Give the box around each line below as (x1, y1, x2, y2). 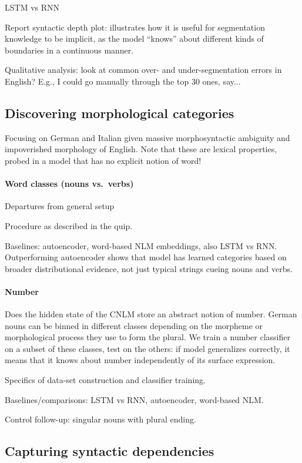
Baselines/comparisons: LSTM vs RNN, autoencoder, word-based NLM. (5, 393, 264, 405)
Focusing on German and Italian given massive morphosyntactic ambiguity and (5, 131, 290, 143)
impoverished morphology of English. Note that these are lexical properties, (5, 143, 277, 155)
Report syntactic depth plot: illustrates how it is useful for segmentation (5, 21, 265, 33)
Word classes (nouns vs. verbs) (5, 177, 134, 190)
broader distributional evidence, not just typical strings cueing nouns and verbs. (5, 262, 293, 274)
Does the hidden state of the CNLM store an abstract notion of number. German (5, 308, 297, 320)
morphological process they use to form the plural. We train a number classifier (5, 331, 290, 343)
